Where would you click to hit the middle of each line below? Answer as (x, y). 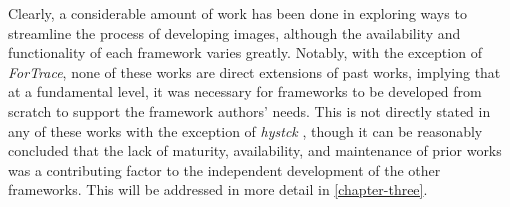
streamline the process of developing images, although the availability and (234, 32)
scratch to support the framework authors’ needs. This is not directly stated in (249, 110)
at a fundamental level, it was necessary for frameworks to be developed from (245, 91)
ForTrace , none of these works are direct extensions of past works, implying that (254, 71)
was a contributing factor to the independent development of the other (224, 169)
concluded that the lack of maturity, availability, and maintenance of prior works (255, 150)
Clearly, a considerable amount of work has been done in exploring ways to (237, 13)
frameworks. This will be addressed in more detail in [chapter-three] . (218, 189)
